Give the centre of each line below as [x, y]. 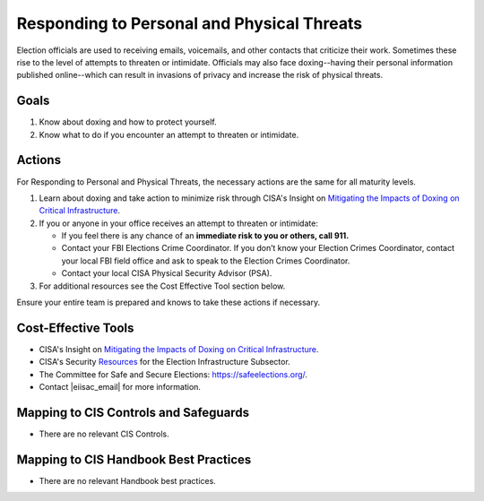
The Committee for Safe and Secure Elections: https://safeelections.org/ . [173, 374]
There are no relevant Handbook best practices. [128, 480]
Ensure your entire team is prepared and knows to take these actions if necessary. [169, 302]
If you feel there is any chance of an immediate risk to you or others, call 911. [205, 236]
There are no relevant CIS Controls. [104, 434]
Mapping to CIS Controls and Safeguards [133, 412]
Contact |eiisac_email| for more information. [120, 387]
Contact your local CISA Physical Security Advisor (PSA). [167, 273]
